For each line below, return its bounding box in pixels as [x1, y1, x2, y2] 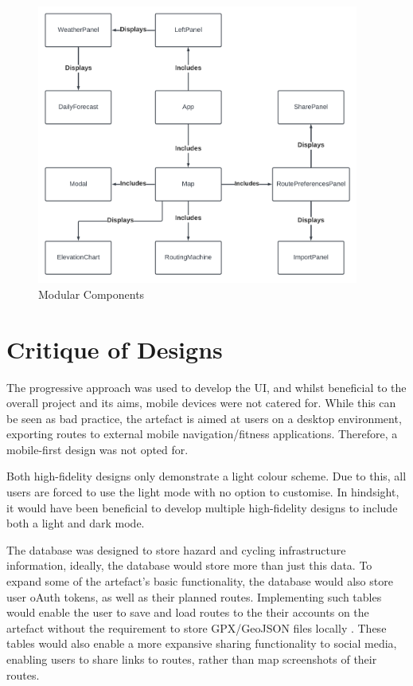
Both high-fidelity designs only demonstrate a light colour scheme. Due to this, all [6, 468, 407, 484]
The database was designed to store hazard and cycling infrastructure [6, 541, 346, 558]
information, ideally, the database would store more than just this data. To [6, 557, 372, 574]
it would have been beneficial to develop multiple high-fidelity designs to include [6, 499, 398, 515]
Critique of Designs [6, 332, 223, 365]
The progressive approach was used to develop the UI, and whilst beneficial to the [6, 378, 407, 395]
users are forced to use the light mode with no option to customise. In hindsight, [6, 484, 399, 500]
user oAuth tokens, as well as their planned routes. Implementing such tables [6, 588, 382, 605]
